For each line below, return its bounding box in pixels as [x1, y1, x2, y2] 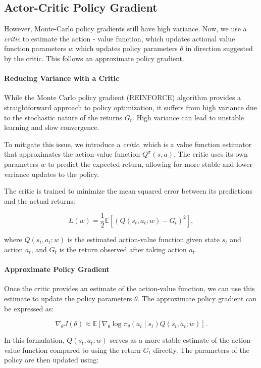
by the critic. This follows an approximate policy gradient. [4, 53, 184, 63]
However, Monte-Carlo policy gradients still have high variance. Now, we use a [4, 23, 247, 34]
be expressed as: [4, 303, 54, 313]
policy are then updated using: [4, 354, 99, 365]
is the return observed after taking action [59, 244, 187, 254]
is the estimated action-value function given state [67, 234, 220, 245]
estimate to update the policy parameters [4, 293, 132, 303]
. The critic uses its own [174, 149, 248, 159]
